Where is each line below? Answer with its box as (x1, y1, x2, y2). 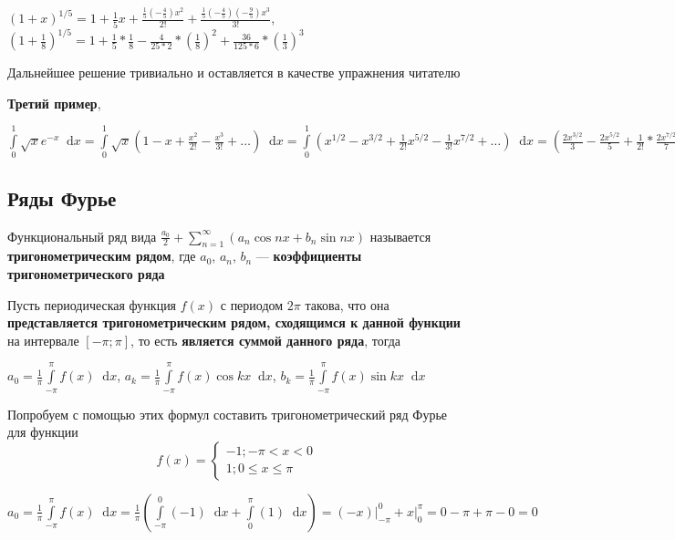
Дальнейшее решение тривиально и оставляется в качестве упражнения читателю (7, 63, 461, 82)
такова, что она (305, 295, 389, 314)
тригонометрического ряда (7, 265, 165, 284)
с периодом (220, 295, 284, 314)
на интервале (7, 330, 79, 349)
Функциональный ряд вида (7, 226, 157, 245)
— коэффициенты (255, 246, 362, 265)
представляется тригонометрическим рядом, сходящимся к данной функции (7, 313, 461, 332)
